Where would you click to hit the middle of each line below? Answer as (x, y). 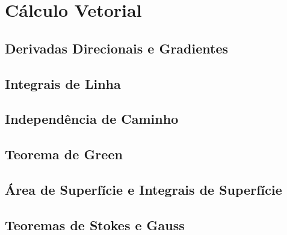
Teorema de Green (64, 154)
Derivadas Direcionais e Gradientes (117, 48)
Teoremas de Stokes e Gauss (95, 224)
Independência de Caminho (92, 119)
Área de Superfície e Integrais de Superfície (143, 189)
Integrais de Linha (63, 83)
